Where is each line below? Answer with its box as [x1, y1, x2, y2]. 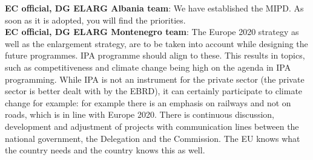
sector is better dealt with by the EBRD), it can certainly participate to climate [5, 85, 303, 97]
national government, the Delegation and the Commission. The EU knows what [5, 132, 300, 144]
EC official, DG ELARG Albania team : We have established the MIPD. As [5, 2, 304, 14]
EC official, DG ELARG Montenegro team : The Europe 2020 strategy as [5, 25, 299, 38]
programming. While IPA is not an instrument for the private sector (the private [5, 72, 305, 85]
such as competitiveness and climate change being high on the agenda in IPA [5, 60, 291, 73]
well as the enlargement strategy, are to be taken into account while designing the [5, 37, 308, 50]
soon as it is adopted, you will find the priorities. [5, 13, 186, 26]
